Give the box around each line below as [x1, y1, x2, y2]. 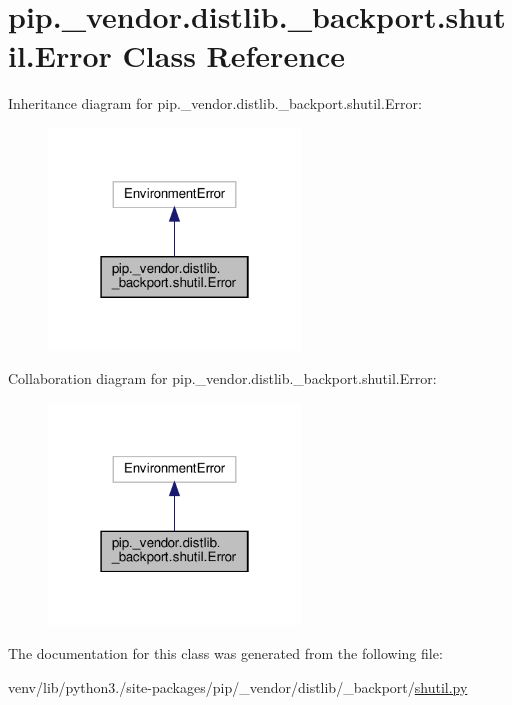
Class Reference [122, 35, 346, 76]
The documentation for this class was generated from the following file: [8, 642, 443, 663]
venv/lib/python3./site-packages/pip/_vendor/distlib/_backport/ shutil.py [8, 676, 468, 697]
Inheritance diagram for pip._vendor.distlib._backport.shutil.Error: [8, 93, 422, 114]
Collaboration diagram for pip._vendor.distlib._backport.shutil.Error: [8, 368, 437, 389]
